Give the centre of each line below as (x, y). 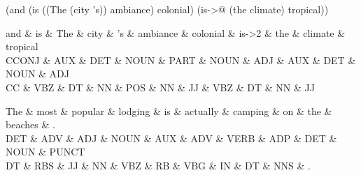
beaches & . (30, 124)
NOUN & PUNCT (45, 152)
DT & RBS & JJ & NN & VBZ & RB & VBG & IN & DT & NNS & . (158, 165)
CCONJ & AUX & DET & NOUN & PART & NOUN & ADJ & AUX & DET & (181, 60)
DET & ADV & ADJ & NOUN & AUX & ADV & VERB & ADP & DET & (171, 138)
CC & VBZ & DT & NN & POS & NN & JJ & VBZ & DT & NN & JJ (160, 87)
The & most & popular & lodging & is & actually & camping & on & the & (169, 111)
